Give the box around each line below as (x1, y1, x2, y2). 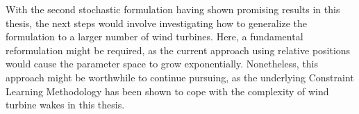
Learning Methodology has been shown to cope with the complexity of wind (6, 83, 329, 98)
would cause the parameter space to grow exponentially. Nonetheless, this (6, 56, 319, 71)
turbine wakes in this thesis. (6, 97, 125, 112)
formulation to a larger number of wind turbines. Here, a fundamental (6, 29, 303, 44)
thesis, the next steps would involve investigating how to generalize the (6, 15, 307, 30)
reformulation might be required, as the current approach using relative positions (6, 42, 351, 57)
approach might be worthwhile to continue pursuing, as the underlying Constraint (6, 70, 354, 84)
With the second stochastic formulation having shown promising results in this (6, 2, 340, 16)
